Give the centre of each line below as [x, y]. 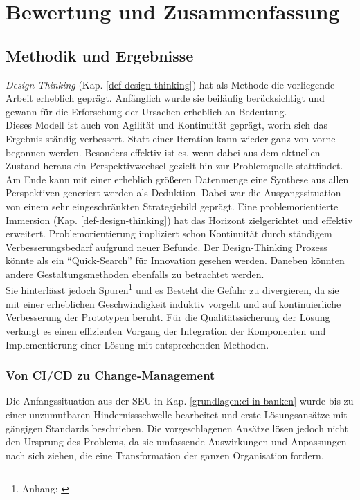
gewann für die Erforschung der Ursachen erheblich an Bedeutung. [146, 111]
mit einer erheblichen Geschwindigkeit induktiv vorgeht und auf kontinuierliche [173, 303]
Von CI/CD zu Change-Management [110, 375]
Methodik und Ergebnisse [100, 55]
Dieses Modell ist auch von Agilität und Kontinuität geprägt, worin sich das [167, 125]
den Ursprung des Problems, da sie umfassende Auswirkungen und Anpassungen [176, 442]
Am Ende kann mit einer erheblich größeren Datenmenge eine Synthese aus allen [177, 179]
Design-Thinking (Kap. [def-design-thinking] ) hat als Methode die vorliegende [170, 84]
